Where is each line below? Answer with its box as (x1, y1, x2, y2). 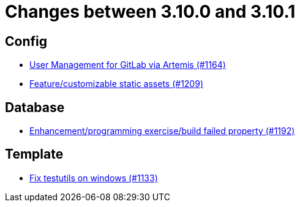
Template (5, 146, 64, 162)
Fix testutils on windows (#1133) (29, 172, 158, 183)
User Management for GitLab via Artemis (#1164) (29, 59, 226, 70)
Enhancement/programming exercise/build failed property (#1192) (29, 126, 295, 137)
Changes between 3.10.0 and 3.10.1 (5, 1, 296, 22)
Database (5, 99, 65, 115)
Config (5, 33, 47, 49)
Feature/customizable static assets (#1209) (29, 78, 203, 89)
